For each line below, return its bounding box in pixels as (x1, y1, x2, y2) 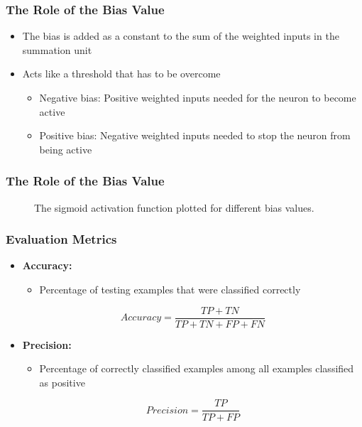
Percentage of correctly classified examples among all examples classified (39, 361, 354, 376)
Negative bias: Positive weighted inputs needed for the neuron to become (39, 90, 356, 104)
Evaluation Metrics (6, 230, 117, 248)
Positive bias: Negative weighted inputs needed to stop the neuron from (39, 128, 351, 143)
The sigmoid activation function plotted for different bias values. (34, 200, 314, 215)
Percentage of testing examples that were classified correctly (39, 282, 301, 296)
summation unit (22, 42, 92, 57)
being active (39, 141, 92, 156)
